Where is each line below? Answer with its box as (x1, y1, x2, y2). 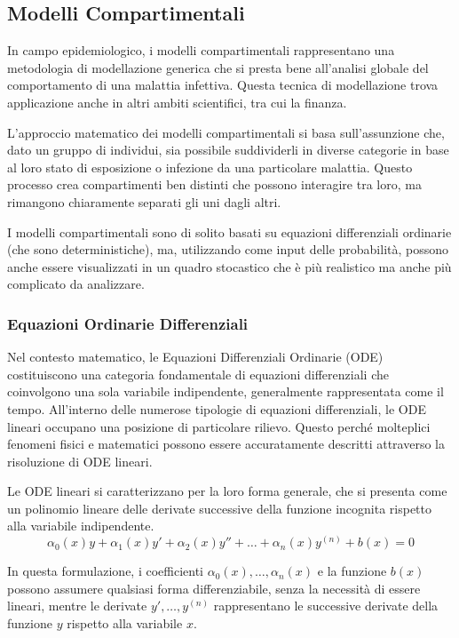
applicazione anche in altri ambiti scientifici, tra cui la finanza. (7, 92, 347, 111)
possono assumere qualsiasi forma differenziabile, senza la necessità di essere (7, 578, 421, 597)
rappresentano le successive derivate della (213, 596, 439, 615)
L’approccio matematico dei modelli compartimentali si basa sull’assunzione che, (7, 123, 445, 141)
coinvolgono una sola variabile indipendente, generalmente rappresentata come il (7, 382, 444, 401)
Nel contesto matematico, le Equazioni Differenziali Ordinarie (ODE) (7, 347, 384, 366)
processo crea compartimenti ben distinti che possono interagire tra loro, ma (7, 175, 422, 194)
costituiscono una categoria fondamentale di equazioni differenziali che (7, 364, 389, 383)
